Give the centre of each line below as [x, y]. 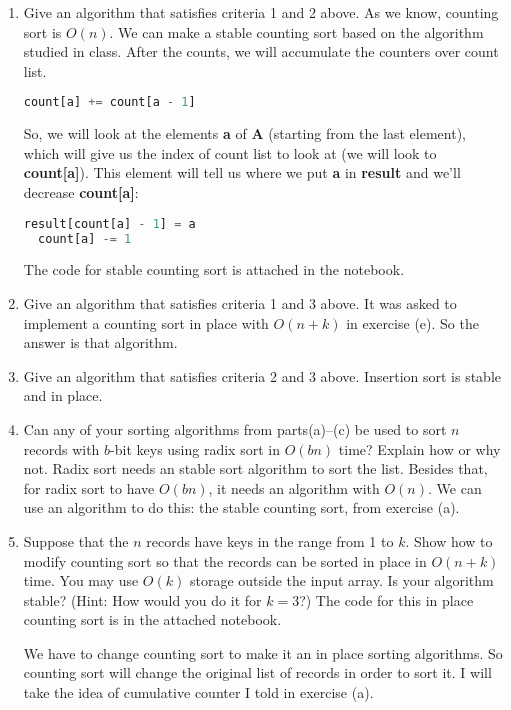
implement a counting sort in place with [146, 322]
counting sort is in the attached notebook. [152, 619]
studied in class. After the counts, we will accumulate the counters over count [261, 51]
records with [61, 448]
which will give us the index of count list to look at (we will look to [230, 152]
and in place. [63, 395]
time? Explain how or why [419, 448]
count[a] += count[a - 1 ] [109, 102]
